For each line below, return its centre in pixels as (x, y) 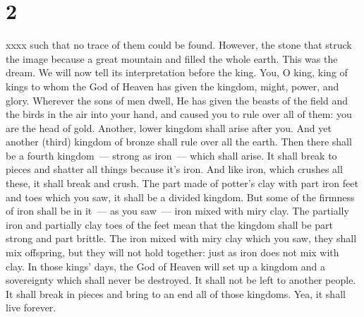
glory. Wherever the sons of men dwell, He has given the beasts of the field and (177, 100)
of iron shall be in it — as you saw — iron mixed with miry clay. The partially (177, 211)
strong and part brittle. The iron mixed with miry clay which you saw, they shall (181, 238)
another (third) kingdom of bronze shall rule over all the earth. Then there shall (179, 142)
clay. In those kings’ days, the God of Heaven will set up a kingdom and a (166, 266)
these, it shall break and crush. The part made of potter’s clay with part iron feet (182, 183)
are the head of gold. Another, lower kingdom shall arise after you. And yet (169, 127)
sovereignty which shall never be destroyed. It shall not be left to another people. (181, 280)
